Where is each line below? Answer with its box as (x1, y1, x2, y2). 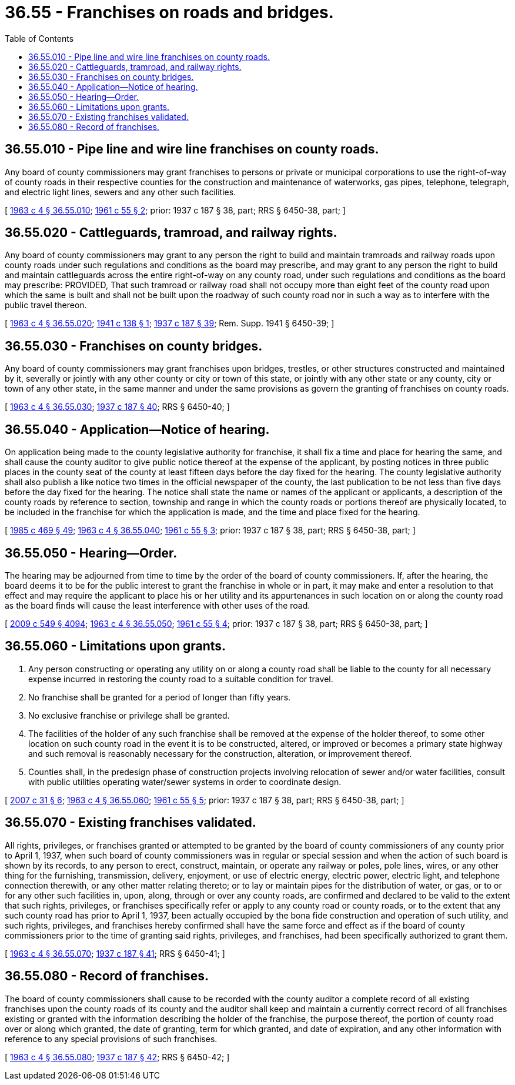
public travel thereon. (5, 300, 87, 311)
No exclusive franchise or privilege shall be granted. (28, 710, 230, 720)
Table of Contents (5, 33, 74, 44)
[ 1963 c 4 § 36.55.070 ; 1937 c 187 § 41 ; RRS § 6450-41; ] (5, 948, 225, 959)
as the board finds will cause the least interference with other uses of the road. (5, 600, 310, 610)
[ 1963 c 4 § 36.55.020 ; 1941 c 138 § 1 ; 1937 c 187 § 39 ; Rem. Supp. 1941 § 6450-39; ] (5, 318, 335, 329)
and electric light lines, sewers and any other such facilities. (5, 186, 236, 197)
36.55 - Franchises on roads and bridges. (5, 2, 334, 22)
